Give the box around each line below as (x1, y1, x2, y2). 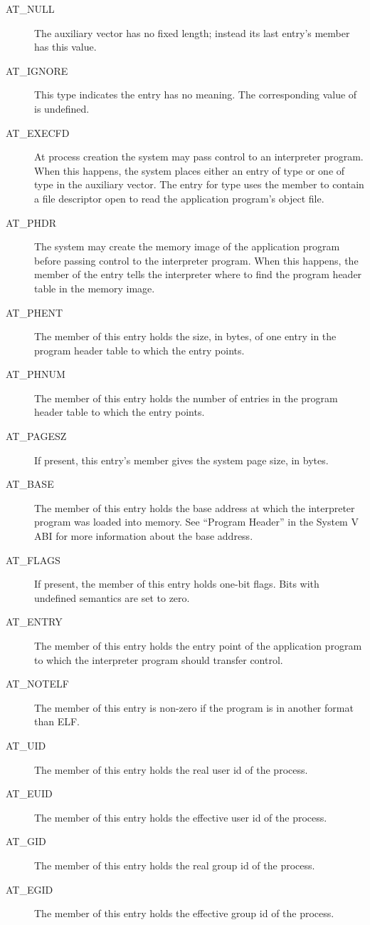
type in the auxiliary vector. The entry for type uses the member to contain (34, 177, 364, 192)
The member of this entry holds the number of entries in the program (34, 390, 338, 405)
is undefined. (34, 101, 90, 116)
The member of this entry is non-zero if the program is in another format (34, 700, 354, 715)
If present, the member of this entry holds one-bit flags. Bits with (34, 576, 319, 591)
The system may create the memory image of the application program (34, 239, 340, 254)
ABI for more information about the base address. (34, 528, 253, 543)
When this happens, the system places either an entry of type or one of (34, 163, 345, 178)
